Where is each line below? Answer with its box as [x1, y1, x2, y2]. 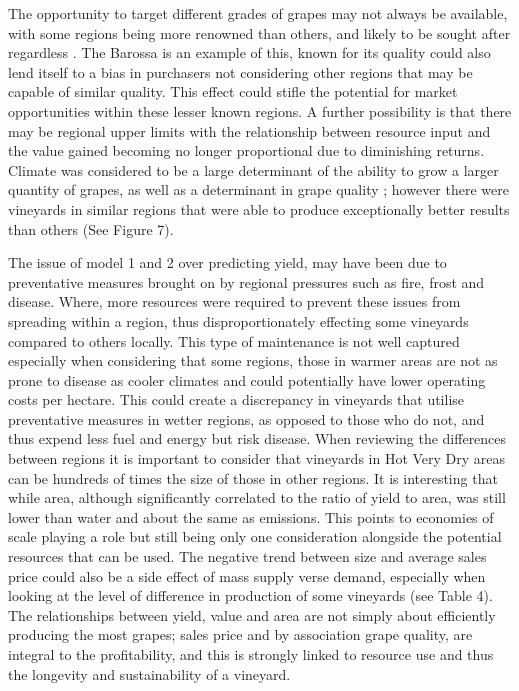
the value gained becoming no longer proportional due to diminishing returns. [8, 140, 485, 161]
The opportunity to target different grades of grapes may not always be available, [8, 3, 508, 23]
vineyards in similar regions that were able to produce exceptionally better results [8, 198, 510, 219]
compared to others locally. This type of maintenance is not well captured [8, 330, 460, 351]
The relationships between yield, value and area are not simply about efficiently [8, 604, 496, 625]
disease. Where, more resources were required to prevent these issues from [8, 291, 461, 312]
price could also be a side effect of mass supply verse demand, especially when [8, 565, 486, 586]
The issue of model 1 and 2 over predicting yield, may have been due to [8, 252, 447, 273]
